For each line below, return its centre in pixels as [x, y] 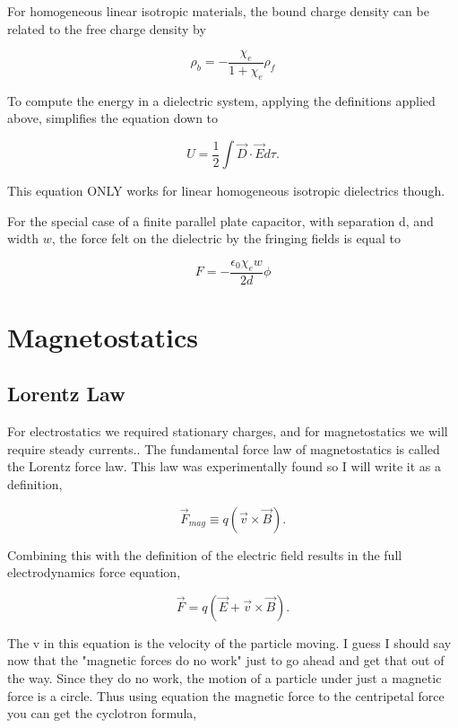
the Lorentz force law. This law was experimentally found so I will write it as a [224, 466]
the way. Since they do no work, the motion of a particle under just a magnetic [225, 677]
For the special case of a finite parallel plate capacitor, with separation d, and [220, 220]
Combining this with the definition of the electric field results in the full [205, 554]
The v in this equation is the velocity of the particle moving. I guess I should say [229, 642]
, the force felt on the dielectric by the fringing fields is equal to [226, 238]
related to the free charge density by [107, 28]
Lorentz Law [66, 394]
